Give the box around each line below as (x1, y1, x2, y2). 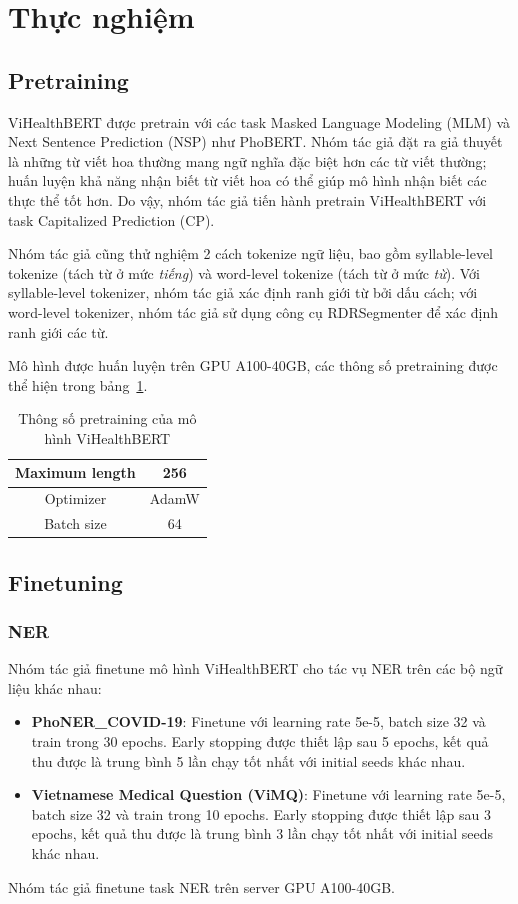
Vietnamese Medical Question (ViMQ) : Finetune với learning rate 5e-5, (31, 784, 506, 805)
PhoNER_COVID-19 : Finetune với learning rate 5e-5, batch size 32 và (31, 711, 486, 732)
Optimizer (44, 488, 107, 509)
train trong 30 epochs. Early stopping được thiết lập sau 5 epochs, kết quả (31, 731, 489, 752)
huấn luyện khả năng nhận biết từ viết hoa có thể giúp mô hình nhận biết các (8, 170, 487, 191)
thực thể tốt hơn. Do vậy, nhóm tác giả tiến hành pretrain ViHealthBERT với (8, 189, 487, 210)
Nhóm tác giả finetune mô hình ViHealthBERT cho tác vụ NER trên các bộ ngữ (8, 658, 503, 679)
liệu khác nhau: (8, 677, 102, 698)
